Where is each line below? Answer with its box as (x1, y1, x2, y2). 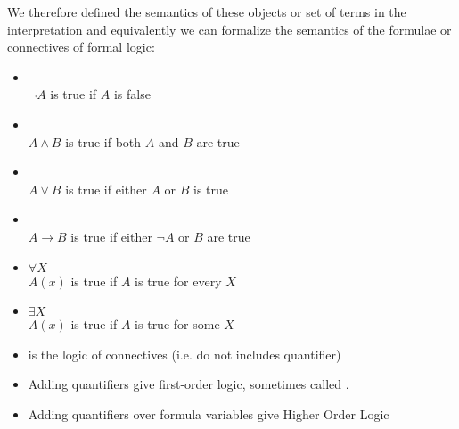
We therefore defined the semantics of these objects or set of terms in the (7, 3, 406, 21)
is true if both (65, 132, 142, 151)
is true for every (135, 271, 222, 290)
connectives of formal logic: (7, 37, 155, 56)
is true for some (135, 315, 220, 334)
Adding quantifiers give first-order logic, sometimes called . (28, 375, 349, 393)
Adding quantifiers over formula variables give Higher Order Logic (28, 404, 389, 423)
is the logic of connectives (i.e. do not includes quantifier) (28, 344, 341, 363)
